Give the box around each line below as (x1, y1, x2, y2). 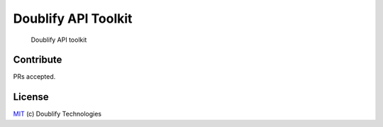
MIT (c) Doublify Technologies (13, 110, 102, 118)
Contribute (13, 54, 62, 66)
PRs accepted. (13, 72, 56, 81)
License (13, 91, 49, 103)
